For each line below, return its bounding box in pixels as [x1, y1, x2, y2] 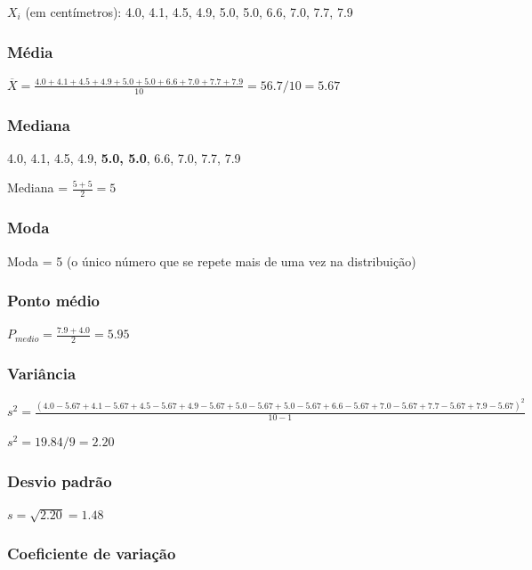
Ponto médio [7, 289, 101, 312]
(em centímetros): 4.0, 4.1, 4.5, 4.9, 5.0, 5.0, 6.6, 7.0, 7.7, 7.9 [25, 3, 353, 20]
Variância [7, 362, 77, 385]
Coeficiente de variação [7, 542, 176, 565]
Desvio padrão [7, 469, 112, 492]
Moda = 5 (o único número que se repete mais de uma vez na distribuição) [7, 251, 416, 270]
